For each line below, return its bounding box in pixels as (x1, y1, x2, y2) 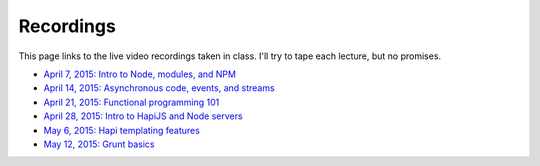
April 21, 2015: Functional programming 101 (43, 96, 220, 108)
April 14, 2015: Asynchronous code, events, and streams (43, 82, 275, 94)
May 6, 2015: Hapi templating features (43, 124, 200, 136)
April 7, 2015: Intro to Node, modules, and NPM (43, 68, 237, 80)
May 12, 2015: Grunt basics (43, 138, 155, 150)
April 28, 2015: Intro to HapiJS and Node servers (43, 110, 244, 122)
